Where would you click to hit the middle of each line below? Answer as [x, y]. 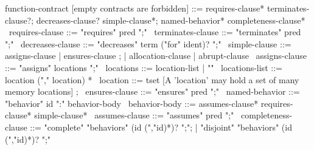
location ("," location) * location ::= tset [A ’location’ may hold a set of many [152, 79]
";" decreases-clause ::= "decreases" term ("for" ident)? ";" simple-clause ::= [148, 43]
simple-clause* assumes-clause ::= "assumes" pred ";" [134, 115]
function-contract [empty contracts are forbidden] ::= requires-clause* [135, 8]
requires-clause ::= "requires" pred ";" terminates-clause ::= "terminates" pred [155, 32]
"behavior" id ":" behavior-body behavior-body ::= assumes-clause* [132, 103]
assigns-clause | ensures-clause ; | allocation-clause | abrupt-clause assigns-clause [156, 56]
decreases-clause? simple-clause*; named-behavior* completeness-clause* [171, 20]
